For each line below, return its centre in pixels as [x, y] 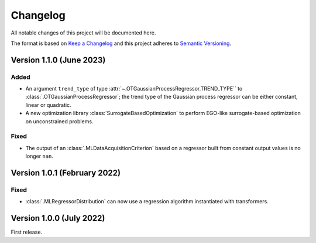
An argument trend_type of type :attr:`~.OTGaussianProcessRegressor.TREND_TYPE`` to [134, 89]
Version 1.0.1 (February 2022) [66, 173]
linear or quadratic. [48, 105]
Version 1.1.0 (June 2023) [58, 60]
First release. [27, 232]
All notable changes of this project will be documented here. [83, 33]
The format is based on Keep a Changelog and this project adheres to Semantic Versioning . [121, 43]
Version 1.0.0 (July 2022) [58, 218]
